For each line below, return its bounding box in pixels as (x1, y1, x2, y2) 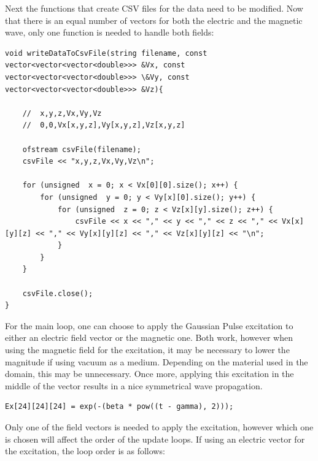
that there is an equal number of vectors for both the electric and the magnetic (5, 13, 303, 26)
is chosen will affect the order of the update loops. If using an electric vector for (5, 432, 305, 445)
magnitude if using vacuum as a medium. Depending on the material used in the (5, 355, 308, 368)
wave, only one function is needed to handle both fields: (5, 26, 214, 39)
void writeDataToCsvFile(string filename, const (5, 48, 207, 58)
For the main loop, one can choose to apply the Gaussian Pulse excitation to (5, 319, 293, 332)
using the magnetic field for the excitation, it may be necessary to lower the (5, 343, 290, 356)
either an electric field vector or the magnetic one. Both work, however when (5, 331, 293, 344)
